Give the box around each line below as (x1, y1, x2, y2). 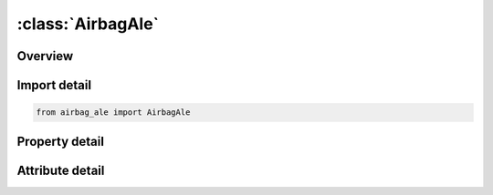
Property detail (16, 133, 105, 149)
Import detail (16, 77, 91, 93)
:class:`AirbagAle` (16, 14, 160, 34)
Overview (16, 48, 74, 64)
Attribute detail (16, 162, 105, 178)
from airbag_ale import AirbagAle (36, 108, 191, 118)
